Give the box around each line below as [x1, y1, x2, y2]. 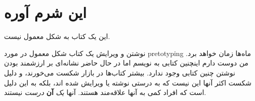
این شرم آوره [4, 2, 87, 22]
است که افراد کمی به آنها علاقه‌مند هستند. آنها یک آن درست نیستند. [4, 87, 206, 97]
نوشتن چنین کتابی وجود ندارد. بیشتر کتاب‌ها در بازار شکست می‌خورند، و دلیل [4, 67, 235, 77]
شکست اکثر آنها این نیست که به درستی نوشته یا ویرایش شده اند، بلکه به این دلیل [4, 77, 252, 87]
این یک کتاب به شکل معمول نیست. [4, 31, 110, 41]
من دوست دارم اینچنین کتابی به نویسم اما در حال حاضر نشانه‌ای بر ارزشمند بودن [4, 57, 248, 68]
